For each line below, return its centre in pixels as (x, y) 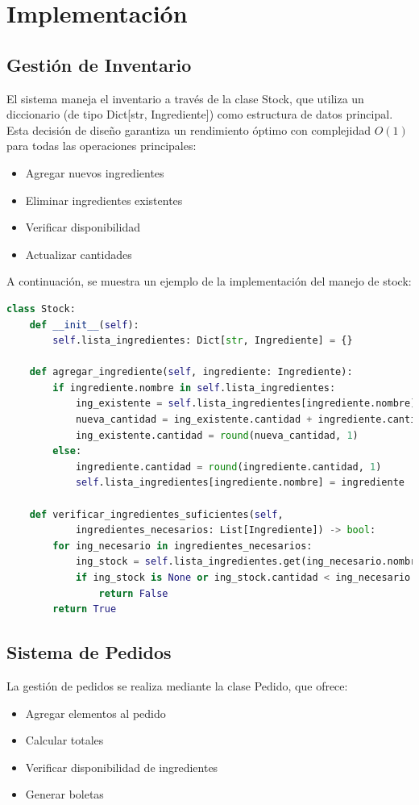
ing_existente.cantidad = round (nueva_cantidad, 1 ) (217, 435)
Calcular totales (64, 740)
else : (67, 451)
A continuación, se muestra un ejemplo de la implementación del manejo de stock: (209, 281)
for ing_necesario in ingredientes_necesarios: (183, 546)
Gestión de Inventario (99, 64)
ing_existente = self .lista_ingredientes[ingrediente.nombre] (246, 404)
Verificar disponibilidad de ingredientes (122, 767)
